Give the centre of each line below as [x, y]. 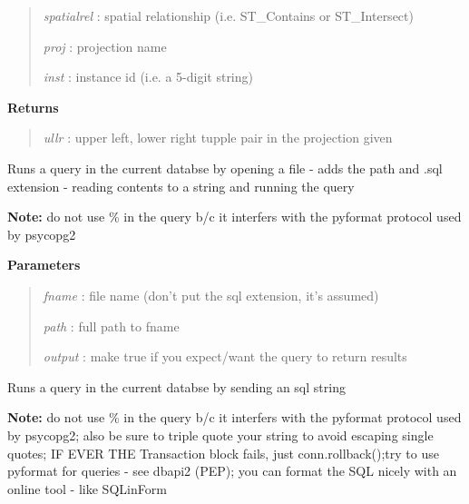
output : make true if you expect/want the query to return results [225, 356]
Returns [33, 107]
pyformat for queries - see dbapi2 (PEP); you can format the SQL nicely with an [232, 471]
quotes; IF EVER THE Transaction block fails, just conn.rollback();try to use [223, 453]
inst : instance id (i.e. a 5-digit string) [148, 77]
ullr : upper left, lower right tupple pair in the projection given [218, 138]
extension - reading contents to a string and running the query [181, 186]
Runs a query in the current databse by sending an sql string [176, 386]
